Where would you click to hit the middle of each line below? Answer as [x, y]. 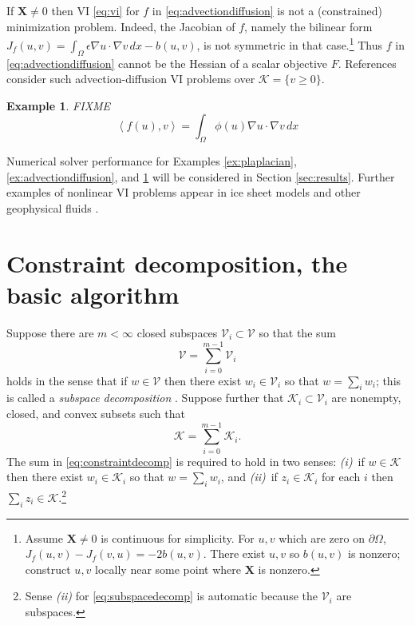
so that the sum [297, 332]
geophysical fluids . [53, 208]
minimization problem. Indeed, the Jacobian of [121, 26]
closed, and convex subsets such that [96, 414]
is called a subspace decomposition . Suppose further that [145, 398]
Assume [44, 537]
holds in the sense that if [67, 380]
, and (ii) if [249, 477]
